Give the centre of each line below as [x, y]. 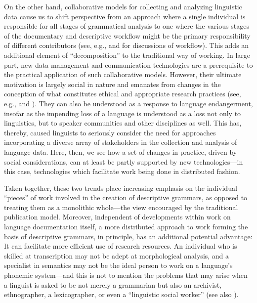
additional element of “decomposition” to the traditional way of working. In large [127, 55]
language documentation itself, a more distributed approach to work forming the [126, 227]
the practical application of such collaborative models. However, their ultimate [123, 74]
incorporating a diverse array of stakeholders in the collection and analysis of [121, 142]
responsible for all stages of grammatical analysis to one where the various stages [127, 26]
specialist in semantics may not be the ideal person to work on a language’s [118, 265]
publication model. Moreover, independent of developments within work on [117, 217]
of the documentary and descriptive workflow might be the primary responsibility [127, 35]
